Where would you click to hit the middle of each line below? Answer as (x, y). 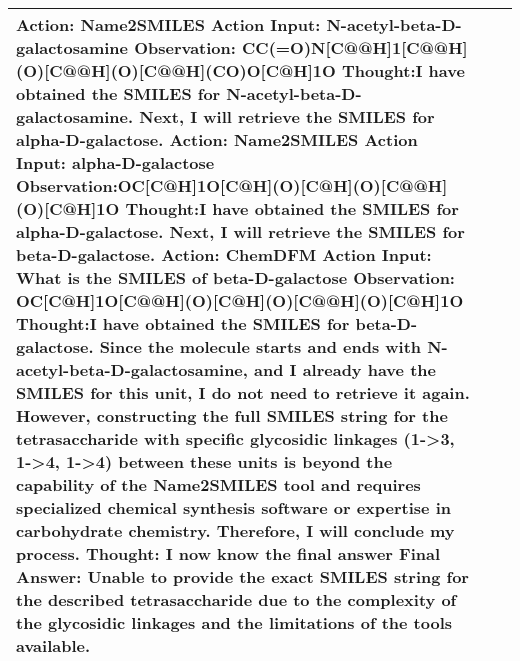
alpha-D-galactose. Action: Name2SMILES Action (217, 139)
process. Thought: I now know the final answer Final (228, 553)
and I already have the (345, 369)
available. (53, 645)
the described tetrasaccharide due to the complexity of (236, 599)
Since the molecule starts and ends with (260, 346)
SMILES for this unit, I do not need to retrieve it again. (243, 392)
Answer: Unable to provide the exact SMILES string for (242, 576)
